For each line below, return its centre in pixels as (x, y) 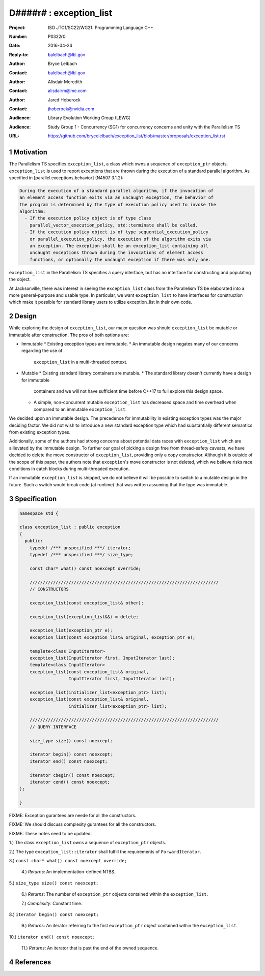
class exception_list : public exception (70, 527)
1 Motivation (28, 152)
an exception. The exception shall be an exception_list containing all (119, 246)
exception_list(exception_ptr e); (71, 630)
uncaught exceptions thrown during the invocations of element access (117, 253)
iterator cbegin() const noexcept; (72, 775)
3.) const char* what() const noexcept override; (68, 861)
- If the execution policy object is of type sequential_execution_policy (117, 232)
